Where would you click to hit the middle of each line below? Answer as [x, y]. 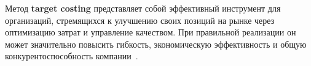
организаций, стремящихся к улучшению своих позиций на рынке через [140, 20]
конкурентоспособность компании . [72, 56]
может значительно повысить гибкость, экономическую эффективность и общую [156, 44]
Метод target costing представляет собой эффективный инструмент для [143, 8]
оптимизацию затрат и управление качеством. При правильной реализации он [151, 32]
